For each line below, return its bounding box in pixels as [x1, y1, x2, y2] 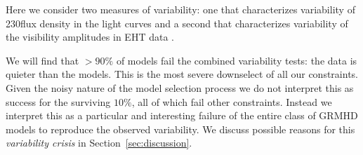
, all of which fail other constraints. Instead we [131, 94, 332, 109]
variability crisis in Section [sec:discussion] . [6, 135, 192, 150]
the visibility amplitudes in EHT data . [6, 29, 174, 44]
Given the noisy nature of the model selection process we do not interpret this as [6, 80, 354, 95]
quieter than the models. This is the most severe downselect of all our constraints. [6, 67, 358, 81]
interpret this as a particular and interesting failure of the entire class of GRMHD [6, 108, 358, 123]
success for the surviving [6, 94, 111, 109]
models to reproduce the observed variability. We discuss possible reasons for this [6, 121, 355, 136]
